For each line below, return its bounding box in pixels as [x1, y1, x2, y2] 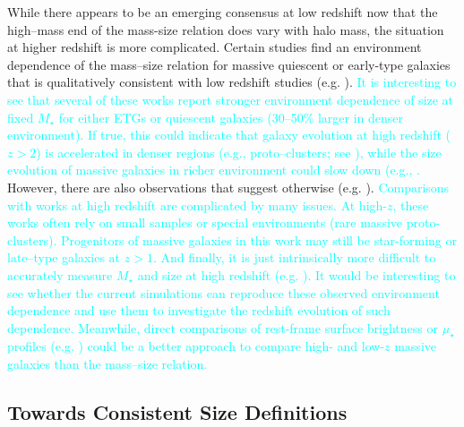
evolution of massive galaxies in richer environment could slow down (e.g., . [7, 160, 420, 179]
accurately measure [7, 265, 113, 284]
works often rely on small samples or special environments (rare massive [7, 213, 403, 232]
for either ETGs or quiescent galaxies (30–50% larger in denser [58, 107, 404, 126]
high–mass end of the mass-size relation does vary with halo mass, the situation [7, 20, 444, 38]
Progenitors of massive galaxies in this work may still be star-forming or [61, 230, 458, 249]
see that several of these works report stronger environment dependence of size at [7, 90, 454, 108]
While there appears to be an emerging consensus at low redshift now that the [7, 3, 438, 21]
